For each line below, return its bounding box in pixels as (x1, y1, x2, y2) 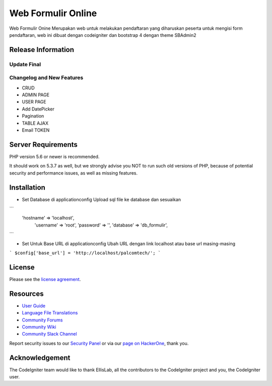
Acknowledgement (9, 353, 71, 362)
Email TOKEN (22, 127, 50, 133)
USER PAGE (22, 99, 46, 105)
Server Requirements (9, 140, 78, 149)
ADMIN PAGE (22, 92, 50, 98)
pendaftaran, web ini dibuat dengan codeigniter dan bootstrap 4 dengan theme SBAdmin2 (9, 32, 196, 38)
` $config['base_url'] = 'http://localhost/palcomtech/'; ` (9, 250, 161, 256)
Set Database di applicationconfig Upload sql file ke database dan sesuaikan (22, 196, 181, 202)
